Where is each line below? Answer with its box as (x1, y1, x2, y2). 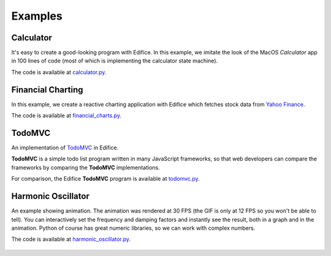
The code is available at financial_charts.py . (11, 112, 122, 119)
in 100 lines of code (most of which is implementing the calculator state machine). (11, 57, 218, 64)
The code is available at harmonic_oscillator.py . (11, 236, 131, 243)
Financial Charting (11, 85, 83, 95)
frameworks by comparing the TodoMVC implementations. (11, 164, 160, 171)
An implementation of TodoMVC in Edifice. (11, 144, 119, 151)
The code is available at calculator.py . (11, 68, 107, 76)
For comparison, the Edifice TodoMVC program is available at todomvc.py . (11, 175, 200, 183)
